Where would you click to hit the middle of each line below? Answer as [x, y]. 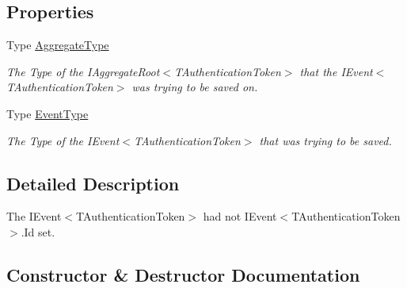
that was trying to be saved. [325, 140]
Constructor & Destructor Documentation [183, 274]
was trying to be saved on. [195, 87]
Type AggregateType [58, 45]
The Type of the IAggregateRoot [83, 71]
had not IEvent [240, 216]
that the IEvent [336, 71]
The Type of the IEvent [63, 140]
